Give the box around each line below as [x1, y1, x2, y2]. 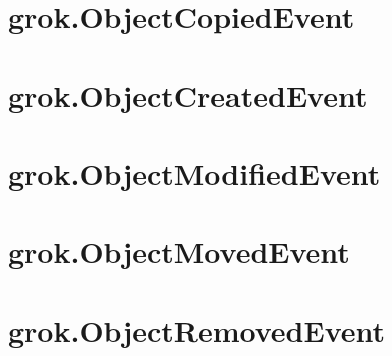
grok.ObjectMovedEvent [8, 231, 350, 272]
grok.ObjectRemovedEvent [8, 309, 386, 350]
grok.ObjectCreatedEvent [8, 74, 368, 115]
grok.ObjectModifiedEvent [8, 152, 381, 193]
